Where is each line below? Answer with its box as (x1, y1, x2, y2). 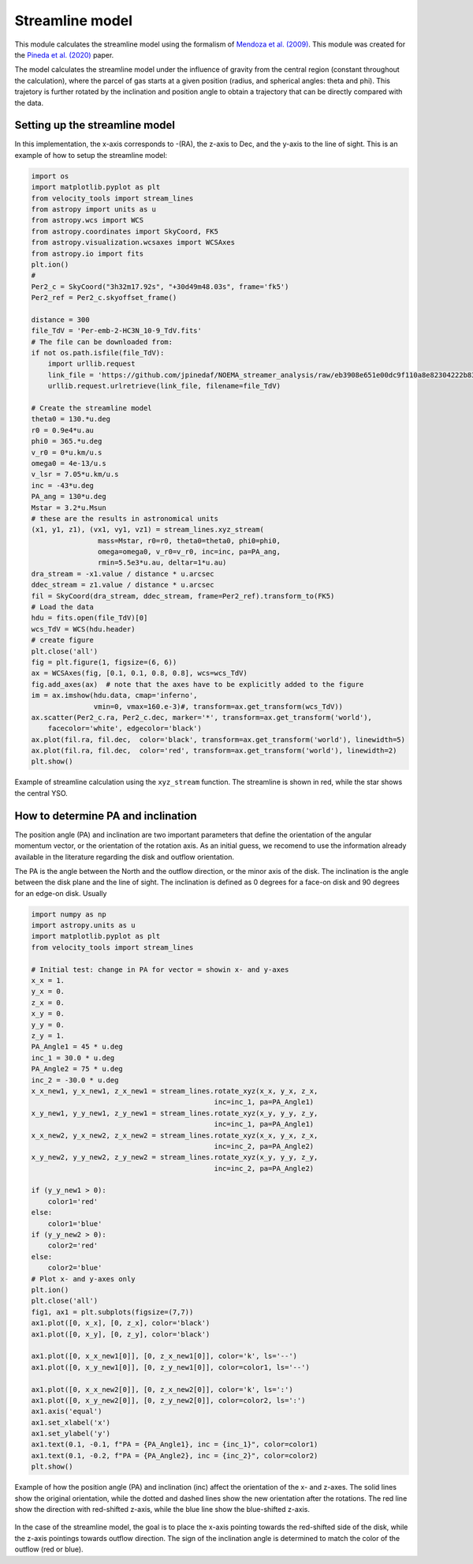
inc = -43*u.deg (31, 481, 95, 489)
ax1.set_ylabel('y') (31, 1429, 110, 1438)
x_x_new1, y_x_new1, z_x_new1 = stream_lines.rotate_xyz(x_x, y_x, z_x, (31, 1086, 318, 1095)
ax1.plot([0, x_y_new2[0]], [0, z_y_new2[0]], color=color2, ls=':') (31, 1396, 306, 1405)
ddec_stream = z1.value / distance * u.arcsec (31, 580, 214, 590)
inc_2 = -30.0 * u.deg (31, 1075, 119, 1085)
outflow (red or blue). (14, 1544, 84, 1555)
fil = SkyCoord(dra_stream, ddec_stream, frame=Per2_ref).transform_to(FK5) (31, 591, 335, 600)
